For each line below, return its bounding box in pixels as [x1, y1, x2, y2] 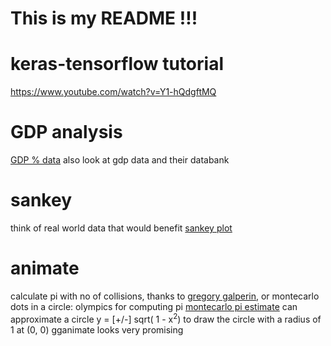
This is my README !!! [10, 7, 198, 30]
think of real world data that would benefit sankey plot [10, 222, 233, 234]
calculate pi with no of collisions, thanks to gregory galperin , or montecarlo [10, 290, 320, 302]
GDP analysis [10, 121, 123, 144]
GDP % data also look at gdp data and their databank [10, 154, 230, 166]
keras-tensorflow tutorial [10, 53, 224, 76]
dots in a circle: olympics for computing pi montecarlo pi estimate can [10, 300, 298, 312]
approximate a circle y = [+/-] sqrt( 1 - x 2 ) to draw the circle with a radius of [10, 311, 322, 325]
